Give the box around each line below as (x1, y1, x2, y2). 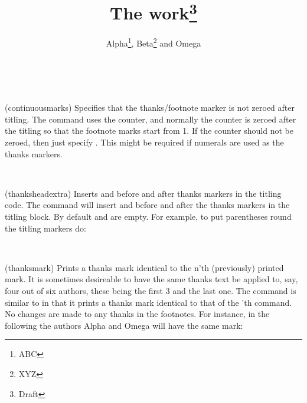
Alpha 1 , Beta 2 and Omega (106, 35, 201, 49)
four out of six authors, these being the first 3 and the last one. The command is (5, 285, 296, 297)
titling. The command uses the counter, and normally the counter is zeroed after (5, 113, 296, 125)
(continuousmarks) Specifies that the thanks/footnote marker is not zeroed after (5, 101, 295, 114)
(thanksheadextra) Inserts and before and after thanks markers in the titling (5, 187, 282, 199)
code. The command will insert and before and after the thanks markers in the (5, 199, 290, 211)
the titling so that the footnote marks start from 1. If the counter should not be (5, 124, 293, 137)
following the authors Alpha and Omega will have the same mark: (5, 319, 243, 331)
